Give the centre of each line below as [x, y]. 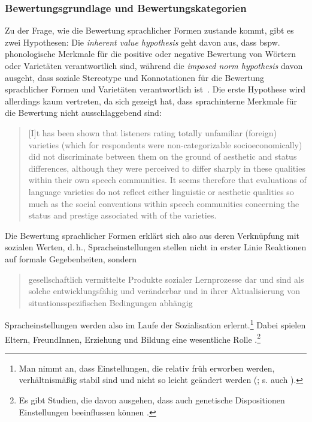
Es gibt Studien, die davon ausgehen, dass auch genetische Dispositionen [152, 399]
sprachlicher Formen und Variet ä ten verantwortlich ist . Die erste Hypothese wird [155, 89]
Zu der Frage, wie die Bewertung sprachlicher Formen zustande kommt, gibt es [149, 30]
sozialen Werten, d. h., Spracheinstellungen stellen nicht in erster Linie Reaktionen [156, 247]
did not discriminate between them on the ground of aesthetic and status [163, 156]
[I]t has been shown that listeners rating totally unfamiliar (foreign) [153, 132]
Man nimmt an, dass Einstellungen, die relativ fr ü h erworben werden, [147, 368]
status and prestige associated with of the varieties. [122, 215]
